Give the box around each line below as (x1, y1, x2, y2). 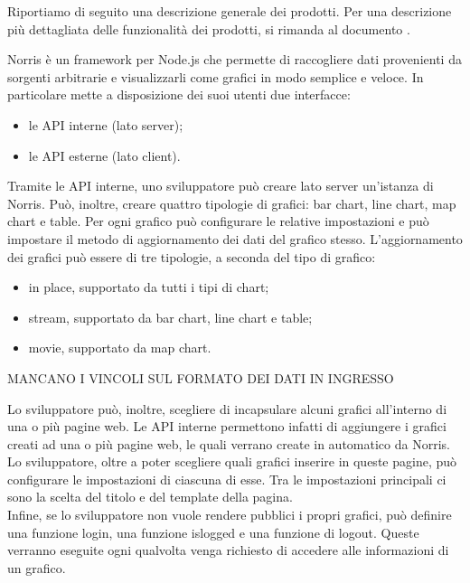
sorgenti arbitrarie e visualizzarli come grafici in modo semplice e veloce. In (7, 67, 424, 86)
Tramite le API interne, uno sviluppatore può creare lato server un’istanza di (7, 176, 434, 195)
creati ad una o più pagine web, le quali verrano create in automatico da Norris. (7, 434, 450, 453)
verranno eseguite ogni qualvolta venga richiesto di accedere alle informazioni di (7, 541, 449, 559)
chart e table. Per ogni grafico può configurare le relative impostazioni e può (7, 212, 429, 230)
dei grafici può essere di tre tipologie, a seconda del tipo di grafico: (7, 247, 376, 266)
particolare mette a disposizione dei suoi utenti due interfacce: (7, 85, 351, 104)
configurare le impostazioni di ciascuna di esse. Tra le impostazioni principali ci (7, 469, 446, 488)
